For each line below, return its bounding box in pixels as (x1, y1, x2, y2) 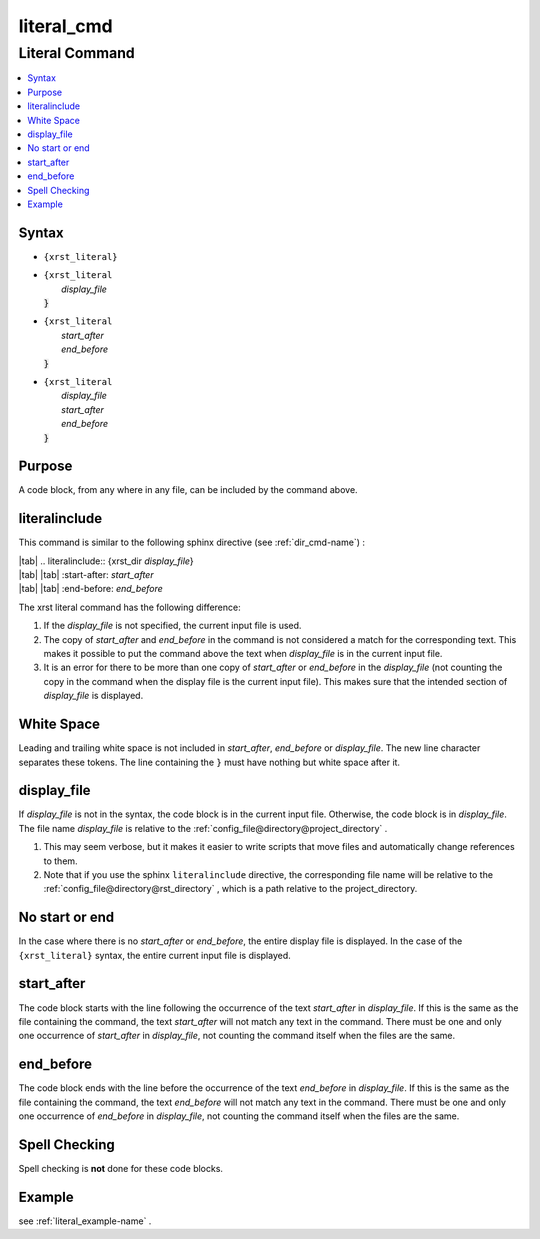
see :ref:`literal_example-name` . (18, 1215, 152, 1227)
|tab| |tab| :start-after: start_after (18, 569, 154, 581)
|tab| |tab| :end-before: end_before (18, 583, 164, 595)
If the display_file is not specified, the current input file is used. (43, 620, 302, 632)
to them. (43, 855, 79, 867)
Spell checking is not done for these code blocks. (18, 1162, 224, 1174)
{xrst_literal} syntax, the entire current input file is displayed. (18, 949, 292, 961)
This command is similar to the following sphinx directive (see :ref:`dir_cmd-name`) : (18, 536, 365, 549)
